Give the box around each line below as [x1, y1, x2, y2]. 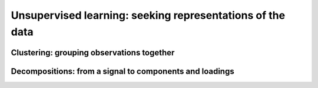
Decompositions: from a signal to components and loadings [11, 66, 235, 76]
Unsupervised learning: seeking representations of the [11, 9, 286, 22]
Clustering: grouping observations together [11, 48, 175, 57]
